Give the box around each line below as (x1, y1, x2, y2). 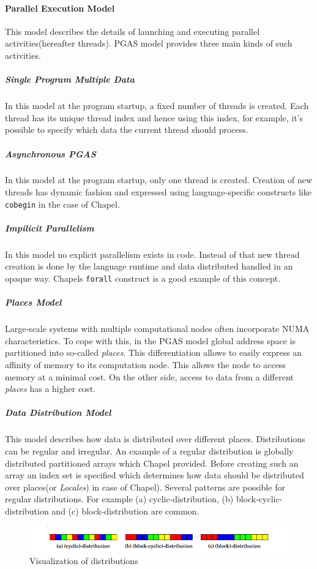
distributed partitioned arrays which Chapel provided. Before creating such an (5, 456, 299, 469)
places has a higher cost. (5, 382, 95, 395)
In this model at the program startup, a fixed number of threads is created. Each (5, 99, 309, 112)
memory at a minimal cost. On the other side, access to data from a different (5, 370, 294, 383)
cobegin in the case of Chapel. (5, 197, 120, 210)
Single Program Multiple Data (5, 73, 135, 86)
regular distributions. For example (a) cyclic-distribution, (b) (5, 492, 234, 505)
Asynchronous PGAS (5, 147, 96, 160)
